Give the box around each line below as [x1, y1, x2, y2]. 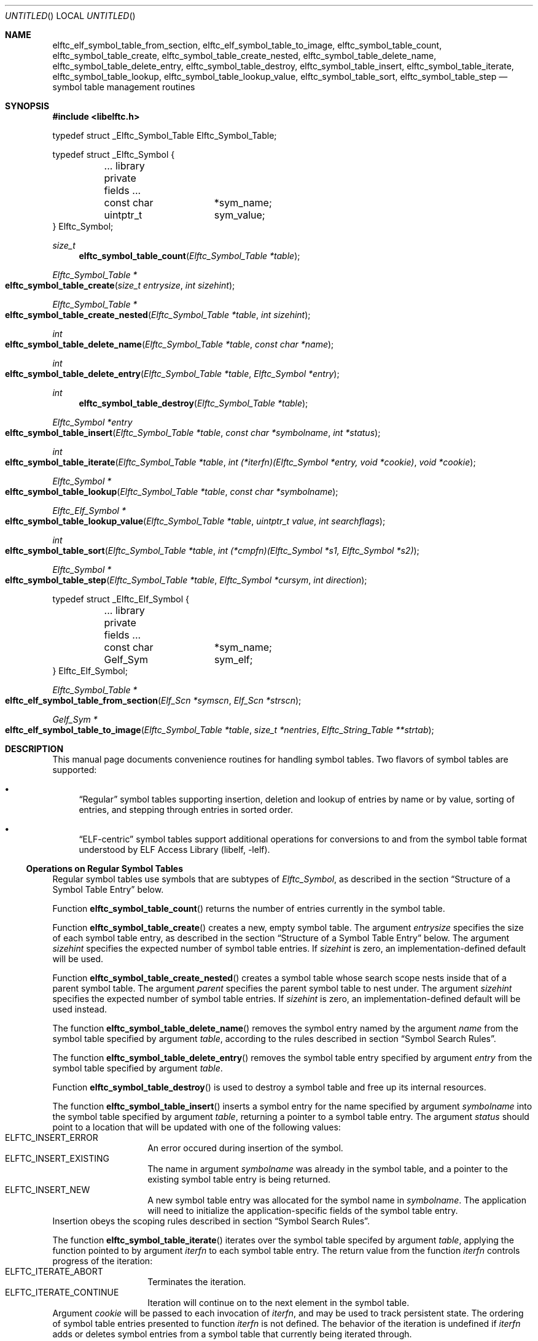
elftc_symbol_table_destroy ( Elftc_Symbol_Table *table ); [79, 398, 308, 408]
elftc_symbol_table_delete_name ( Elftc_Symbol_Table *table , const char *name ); [5, 339, 334, 349]
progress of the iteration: [52, 1256, 153, 1266]
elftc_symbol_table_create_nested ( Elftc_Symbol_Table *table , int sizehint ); [5, 309, 311, 320]
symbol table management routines [52, 82, 195, 92]
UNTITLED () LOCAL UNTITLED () [5, 10, 136, 21]
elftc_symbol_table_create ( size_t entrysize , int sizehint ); [5, 280, 235, 290]
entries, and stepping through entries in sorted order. [79, 804, 293, 815]
